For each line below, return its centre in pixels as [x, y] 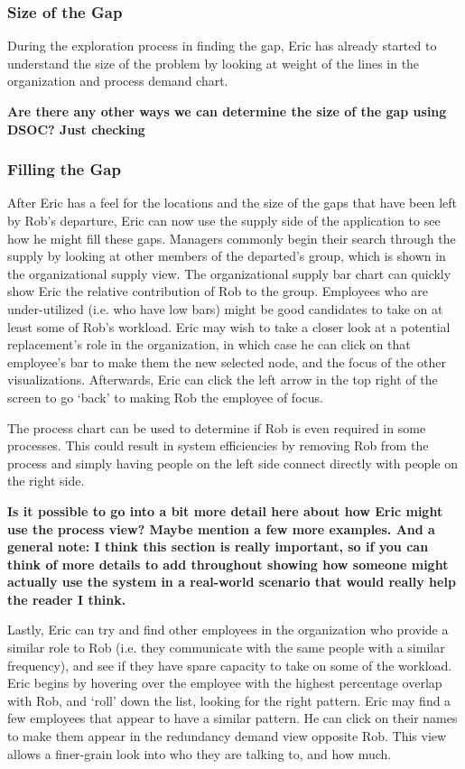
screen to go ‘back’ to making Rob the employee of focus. [165, 397]
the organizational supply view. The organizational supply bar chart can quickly [229, 273]
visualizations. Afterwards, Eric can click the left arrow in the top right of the [223, 380]
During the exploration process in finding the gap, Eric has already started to [222, 46]
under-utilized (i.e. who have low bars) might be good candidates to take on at [225, 308]
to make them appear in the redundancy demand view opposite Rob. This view [227, 736]
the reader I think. [67, 599]
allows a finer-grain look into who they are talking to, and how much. [200, 753]
